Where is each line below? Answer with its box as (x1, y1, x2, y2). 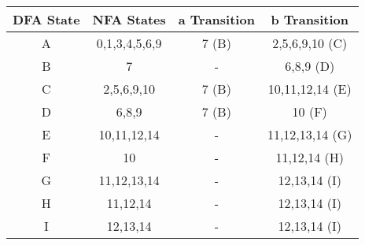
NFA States (92, 10, 166, 28)
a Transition (178, 10, 255, 28)
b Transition (271, 10, 348, 28)
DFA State (13, 10, 80, 28)
